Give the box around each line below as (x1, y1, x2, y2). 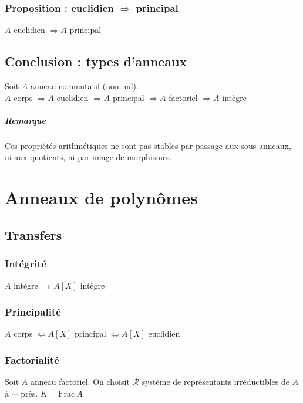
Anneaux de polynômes (5, 185, 198, 209)
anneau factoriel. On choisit (30, 375, 130, 387)
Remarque (5, 114, 46, 126)
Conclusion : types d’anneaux (5, 52, 187, 70)
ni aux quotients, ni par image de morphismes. (5, 151, 172, 163)
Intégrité (5, 256, 47, 271)
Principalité (5, 304, 61, 319)
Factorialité (5, 352, 59, 367)
